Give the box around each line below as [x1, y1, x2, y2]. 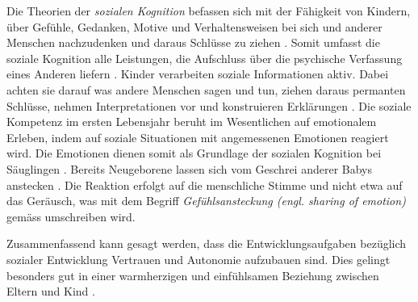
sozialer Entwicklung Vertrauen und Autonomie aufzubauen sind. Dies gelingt [6, 250, 391, 267]
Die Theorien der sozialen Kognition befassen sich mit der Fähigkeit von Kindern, [6, 2, 411, 19]
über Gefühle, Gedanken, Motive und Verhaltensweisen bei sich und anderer [6, 18, 382, 35]
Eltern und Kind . [6, 283, 95, 300]
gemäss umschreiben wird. [6, 208, 136, 224]
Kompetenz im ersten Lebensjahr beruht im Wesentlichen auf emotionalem [6, 113, 377, 130]
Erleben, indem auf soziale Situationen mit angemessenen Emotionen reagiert [6, 128, 389, 145]
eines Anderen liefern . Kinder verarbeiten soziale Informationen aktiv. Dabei [6, 65, 389, 82]
